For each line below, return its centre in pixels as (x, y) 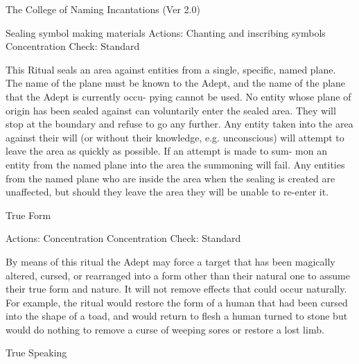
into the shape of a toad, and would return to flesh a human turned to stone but (177, 316)
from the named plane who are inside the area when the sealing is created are (170, 178)
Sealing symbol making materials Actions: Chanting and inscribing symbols (166, 32)
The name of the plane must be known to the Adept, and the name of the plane (176, 83)
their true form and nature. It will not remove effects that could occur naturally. (176, 289)
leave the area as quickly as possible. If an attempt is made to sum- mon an (166, 151)
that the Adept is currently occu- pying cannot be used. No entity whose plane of (178, 96)
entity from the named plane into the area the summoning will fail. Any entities (175, 164)
